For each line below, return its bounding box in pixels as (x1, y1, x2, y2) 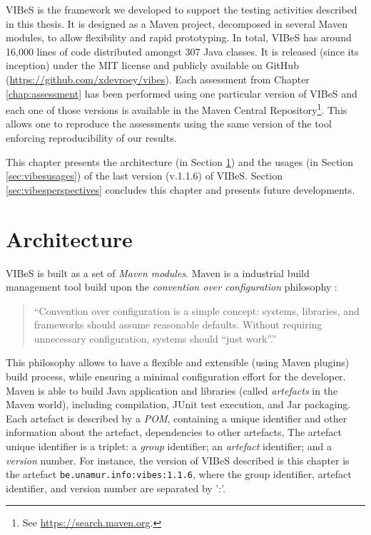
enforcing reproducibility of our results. (6, 130, 177, 145)
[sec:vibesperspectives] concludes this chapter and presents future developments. (6, 182, 355, 197)
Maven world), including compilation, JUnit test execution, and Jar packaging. (6, 397, 351, 412)
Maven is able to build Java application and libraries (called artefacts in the (6, 383, 338, 398)
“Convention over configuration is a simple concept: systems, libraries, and (34, 303, 360, 318)
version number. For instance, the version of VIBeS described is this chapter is (6, 452, 350, 467)
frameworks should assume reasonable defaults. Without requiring (34, 317, 322, 332)
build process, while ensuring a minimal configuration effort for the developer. (6, 369, 346, 384)
